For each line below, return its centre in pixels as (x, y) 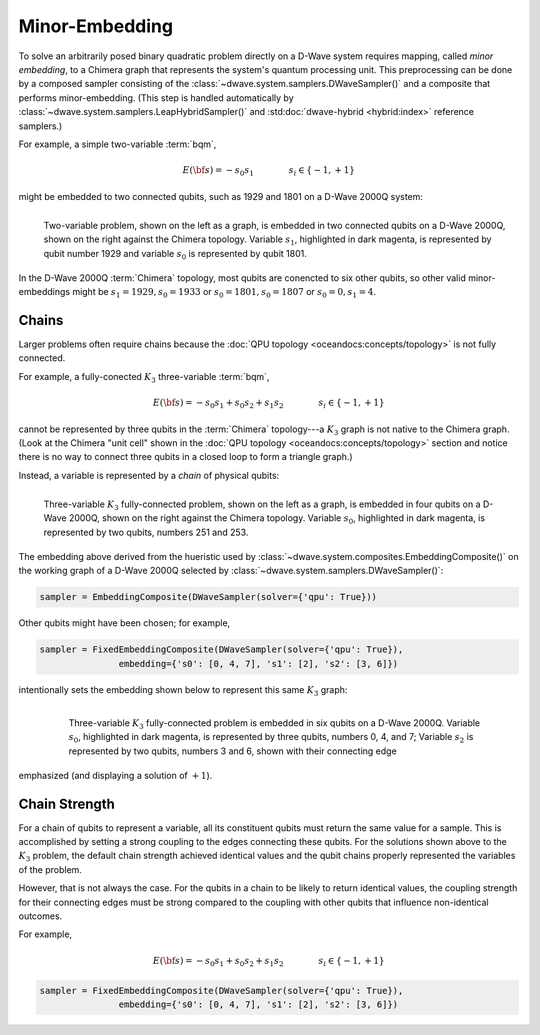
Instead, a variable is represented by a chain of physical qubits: (149, 475)
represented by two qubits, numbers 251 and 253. (146, 532)
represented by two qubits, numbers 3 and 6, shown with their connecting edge (232, 751)
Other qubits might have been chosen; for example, (124, 623)
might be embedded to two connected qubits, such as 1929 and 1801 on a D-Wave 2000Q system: (221, 196)
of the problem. (50, 869)
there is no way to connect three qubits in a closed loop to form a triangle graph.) (186, 457)
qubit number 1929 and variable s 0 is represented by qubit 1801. (175, 254)
